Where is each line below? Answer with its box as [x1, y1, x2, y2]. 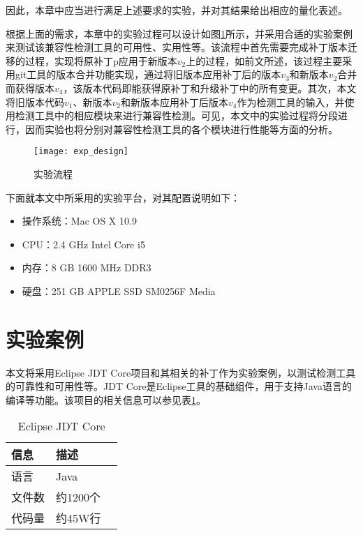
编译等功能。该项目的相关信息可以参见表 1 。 [6, 392, 206, 407]
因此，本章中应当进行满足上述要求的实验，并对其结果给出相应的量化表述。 [6, 3, 348, 17]
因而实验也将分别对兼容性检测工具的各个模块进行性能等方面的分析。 [24, 121, 338, 136]
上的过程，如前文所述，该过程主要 [186, 53, 343, 68]
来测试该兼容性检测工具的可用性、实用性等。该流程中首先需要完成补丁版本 [6, 40, 348, 54]
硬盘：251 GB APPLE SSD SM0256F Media [22, 283, 216, 298]
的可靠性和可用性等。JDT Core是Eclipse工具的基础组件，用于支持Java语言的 [6, 379, 352, 393]
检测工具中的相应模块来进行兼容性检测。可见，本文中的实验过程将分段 [15, 108, 338, 123]
